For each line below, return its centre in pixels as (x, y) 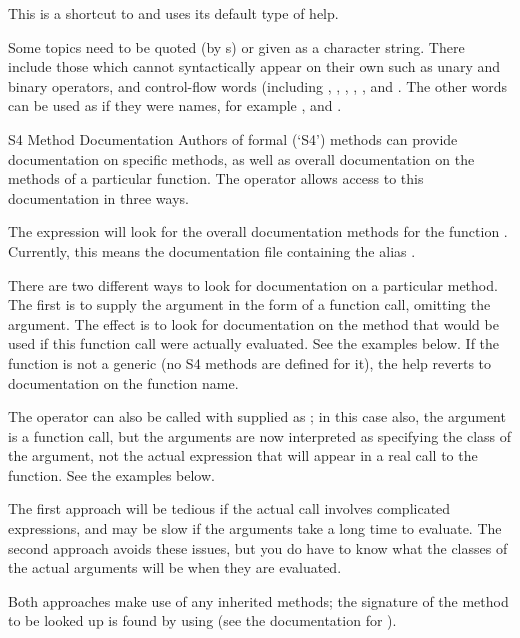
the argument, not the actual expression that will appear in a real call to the (243, 455)
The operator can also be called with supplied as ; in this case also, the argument (257, 416)
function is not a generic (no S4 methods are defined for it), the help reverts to (250, 362)
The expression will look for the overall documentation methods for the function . (258, 231)
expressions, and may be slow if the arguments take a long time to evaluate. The (255, 528)
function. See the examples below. (111, 474)
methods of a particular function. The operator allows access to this (216, 178)
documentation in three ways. (98, 197)
